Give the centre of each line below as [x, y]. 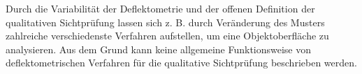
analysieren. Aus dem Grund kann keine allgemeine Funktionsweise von [159, 49]
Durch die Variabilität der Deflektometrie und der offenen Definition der [160, 8]
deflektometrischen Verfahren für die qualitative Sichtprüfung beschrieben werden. [181, 63]
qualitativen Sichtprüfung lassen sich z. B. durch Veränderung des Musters [165, 22]
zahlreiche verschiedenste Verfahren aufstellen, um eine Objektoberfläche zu [167, 36]
